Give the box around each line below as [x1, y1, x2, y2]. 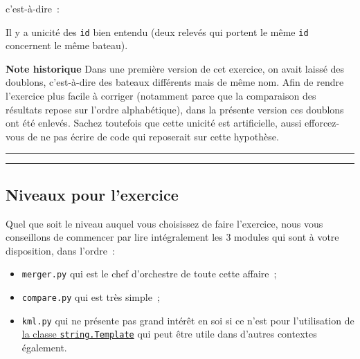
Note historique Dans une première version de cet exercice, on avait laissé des [6, 61, 345, 75]
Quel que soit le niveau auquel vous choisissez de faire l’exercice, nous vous [6, 216, 323, 230]
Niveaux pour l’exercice [6, 183, 179, 205]
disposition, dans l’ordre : [6, 243, 115, 257]
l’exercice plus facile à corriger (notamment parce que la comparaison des [6, 89, 316, 103]
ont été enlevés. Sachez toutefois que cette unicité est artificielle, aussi [6, 116, 302, 130]
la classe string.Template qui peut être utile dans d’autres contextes [21, 326, 317, 341]
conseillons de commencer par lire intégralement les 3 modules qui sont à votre [6, 230, 339, 244]
